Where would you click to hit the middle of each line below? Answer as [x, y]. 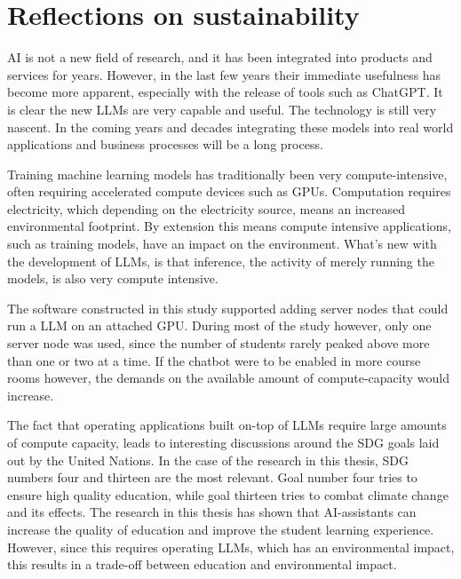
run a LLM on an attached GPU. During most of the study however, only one [219, 325]
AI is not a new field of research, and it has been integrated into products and [220, 57]
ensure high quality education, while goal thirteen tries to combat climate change [228, 494]
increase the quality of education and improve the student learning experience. [221, 529]
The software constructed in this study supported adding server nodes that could [228, 308]
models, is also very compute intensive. [113, 278]
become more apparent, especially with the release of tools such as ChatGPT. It [225, 92]
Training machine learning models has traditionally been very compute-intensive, [227, 174]
